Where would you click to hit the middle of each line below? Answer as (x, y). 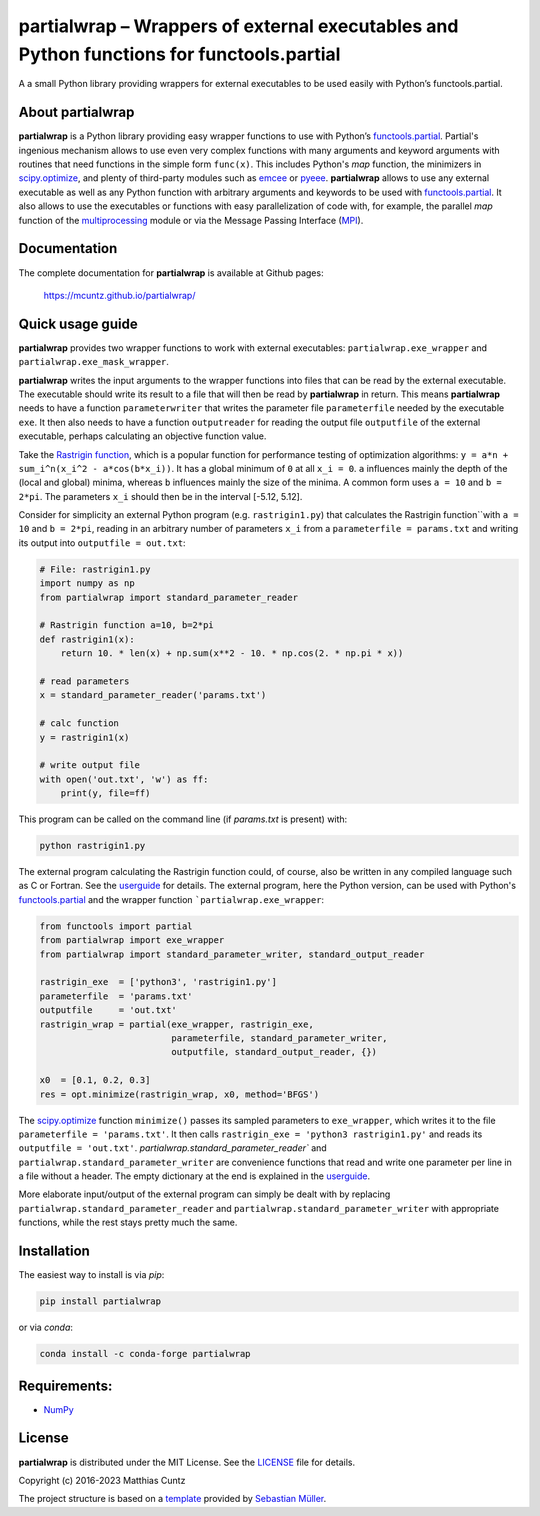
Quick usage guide (78, 323)
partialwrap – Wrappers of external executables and (238, 26)
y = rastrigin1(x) (84, 737)
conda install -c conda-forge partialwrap (145, 1354)
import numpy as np (87, 583)
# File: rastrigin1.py (95, 569)
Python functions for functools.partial (179, 54)
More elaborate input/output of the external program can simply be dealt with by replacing (204, 1194)
